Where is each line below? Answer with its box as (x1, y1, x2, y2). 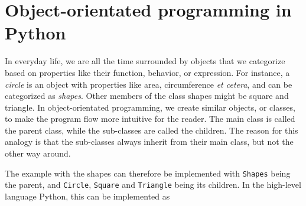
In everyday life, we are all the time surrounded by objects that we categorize (5, 55, 285, 67)
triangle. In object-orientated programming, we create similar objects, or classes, (5, 101, 295, 113)
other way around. (5, 147, 71, 160)
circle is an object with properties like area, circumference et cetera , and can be (5, 78, 292, 90)
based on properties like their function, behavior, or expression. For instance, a (5, 66, 290, 78)
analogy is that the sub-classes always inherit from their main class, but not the (5, 135, 294, 148)
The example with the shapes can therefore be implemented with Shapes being (5, 167, 291, 179)
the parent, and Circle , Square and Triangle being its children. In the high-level (5, 178, 301, 191)
